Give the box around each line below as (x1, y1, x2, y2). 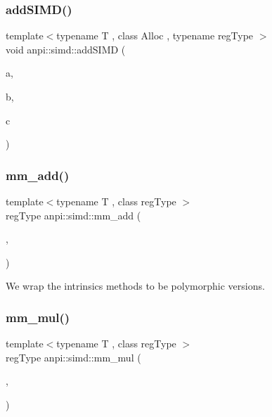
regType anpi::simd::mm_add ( (6, 207, 141, 222)
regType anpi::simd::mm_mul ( (6, 349, 141, 364)
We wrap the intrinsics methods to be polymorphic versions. (6, 278, 265, 293)
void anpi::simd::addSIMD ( (6, 41, 126, 56)
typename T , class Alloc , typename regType (56, 28, 254, 43)
